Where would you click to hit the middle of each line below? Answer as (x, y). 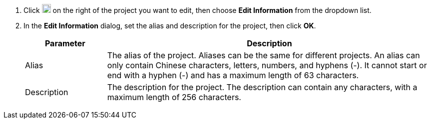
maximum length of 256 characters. (174, 97)
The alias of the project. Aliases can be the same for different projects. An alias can (263, 55)
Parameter (65, 43)
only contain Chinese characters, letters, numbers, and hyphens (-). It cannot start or (267, 65)
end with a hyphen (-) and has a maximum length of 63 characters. (233, 75)
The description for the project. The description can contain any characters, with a (262, 87)
